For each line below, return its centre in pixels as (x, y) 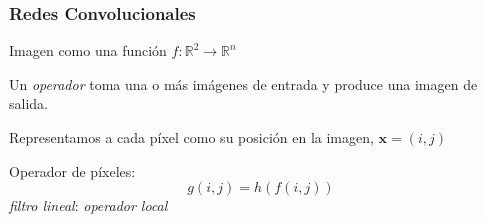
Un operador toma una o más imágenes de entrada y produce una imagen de (243, 83)
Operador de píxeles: (72, 170)
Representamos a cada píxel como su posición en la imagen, (191, 137)
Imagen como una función (88, 50)
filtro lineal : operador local (88, 205)
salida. (28, 103)
